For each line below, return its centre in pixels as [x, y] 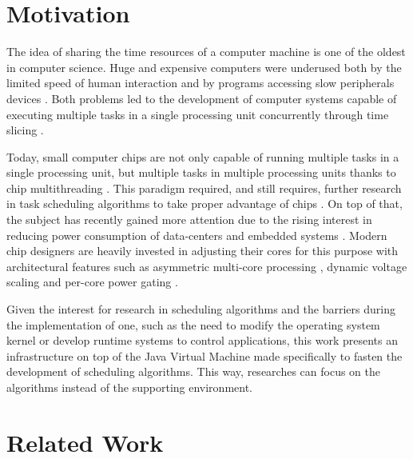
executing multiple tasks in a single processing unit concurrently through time [198, 114]
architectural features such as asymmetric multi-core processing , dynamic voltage [207, 266]
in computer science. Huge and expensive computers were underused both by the [204, 67]
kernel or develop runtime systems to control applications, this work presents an [202, 340]
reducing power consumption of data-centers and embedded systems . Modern [197, 235]
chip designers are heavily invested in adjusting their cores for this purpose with [203, 251]
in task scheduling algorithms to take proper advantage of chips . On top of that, [205, 204]
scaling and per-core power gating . [92, 282]
